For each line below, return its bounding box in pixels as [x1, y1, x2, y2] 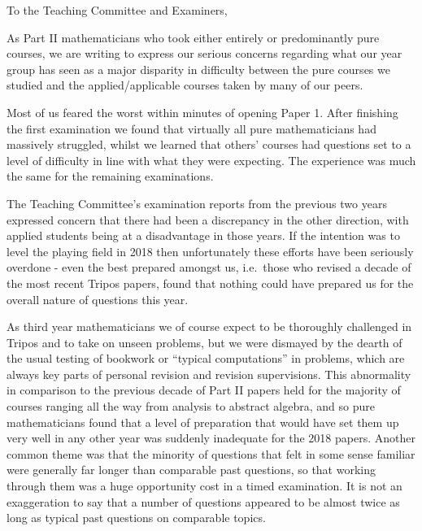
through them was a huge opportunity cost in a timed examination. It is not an [7, 477, 402, 494]
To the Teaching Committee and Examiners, [7, 2, 228, 18]
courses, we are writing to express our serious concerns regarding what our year [7, 45, 402, 62]
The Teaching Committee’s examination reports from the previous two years [7, 194, 387, 211]
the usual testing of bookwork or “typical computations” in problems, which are [7, 350, 405, 367]
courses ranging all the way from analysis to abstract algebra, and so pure [7, 398, 375, 415]
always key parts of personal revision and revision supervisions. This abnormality [7, 365, 411, 382]
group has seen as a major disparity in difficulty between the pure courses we [7, 60, 390, 77]
